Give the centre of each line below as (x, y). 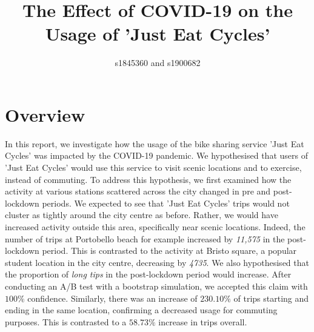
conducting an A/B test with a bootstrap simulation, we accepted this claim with (156, 286)
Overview (45, 114)
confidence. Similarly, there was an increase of (112, 298)
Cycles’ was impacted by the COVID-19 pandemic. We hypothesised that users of (156, 155)
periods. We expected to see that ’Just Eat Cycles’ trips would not (166, 203)
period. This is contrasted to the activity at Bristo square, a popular (169, 251)
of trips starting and (271, 298)
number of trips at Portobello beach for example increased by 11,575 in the (145, 238)
